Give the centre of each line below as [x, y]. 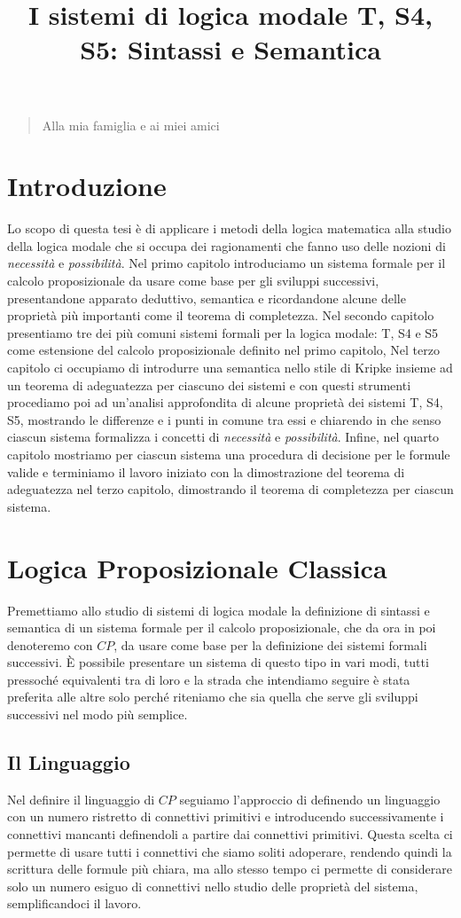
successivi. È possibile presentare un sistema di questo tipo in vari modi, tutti [218, 662]
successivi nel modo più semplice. [98, 714]
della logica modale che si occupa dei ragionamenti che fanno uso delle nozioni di [227, 245]
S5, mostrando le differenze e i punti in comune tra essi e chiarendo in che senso [224, 419]
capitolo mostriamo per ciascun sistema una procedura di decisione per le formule [229, 454]
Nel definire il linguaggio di [81, 799]
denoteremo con [50, 644]
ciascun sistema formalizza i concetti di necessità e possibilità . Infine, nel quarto [223, 437]
